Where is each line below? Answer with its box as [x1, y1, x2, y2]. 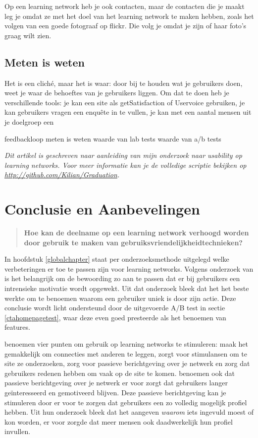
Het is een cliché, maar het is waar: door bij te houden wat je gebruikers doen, [4, 77, 243, 88]
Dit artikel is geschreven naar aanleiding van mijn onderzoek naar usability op [4, 150, 242, 160]
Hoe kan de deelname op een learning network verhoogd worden [24, 227, 249, 238]
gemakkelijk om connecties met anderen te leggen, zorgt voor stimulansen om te [4, 348, 247, 359]
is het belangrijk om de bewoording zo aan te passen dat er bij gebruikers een [4, 273, 240, 284]
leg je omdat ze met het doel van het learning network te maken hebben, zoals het [4, 10, 254, 21]
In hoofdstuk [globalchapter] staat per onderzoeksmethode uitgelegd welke [4, 254, 229, 264]
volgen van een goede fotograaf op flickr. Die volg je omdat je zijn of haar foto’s [4, 20, 247, 31]
